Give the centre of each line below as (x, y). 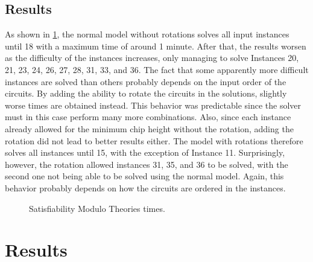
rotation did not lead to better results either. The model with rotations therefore (154, 140)
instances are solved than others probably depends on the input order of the (146, 81)
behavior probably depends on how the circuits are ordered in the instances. (145, 187)
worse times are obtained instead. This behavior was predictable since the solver (153, 105)
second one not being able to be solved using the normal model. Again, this (144, 176)
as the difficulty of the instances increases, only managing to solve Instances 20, (152, 58)
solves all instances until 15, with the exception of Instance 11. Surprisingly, (145, 152)
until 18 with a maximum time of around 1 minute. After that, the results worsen (156, 46)
